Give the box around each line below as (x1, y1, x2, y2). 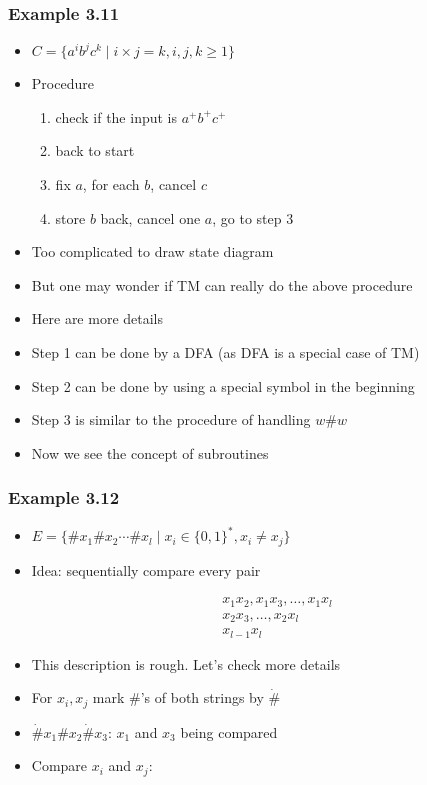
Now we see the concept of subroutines (31, 442, 269, 463)
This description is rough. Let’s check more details (31, 653, 341, 674)
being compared (180, 721, 278, 742)
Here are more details (31, 308, 164, 329)
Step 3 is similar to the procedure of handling (31, 409, 311, 430)
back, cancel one (100, 207, 201, 228)
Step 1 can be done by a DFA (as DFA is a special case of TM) (31, 341, 420, 362)
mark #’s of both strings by (92, 687, 264, 708)
